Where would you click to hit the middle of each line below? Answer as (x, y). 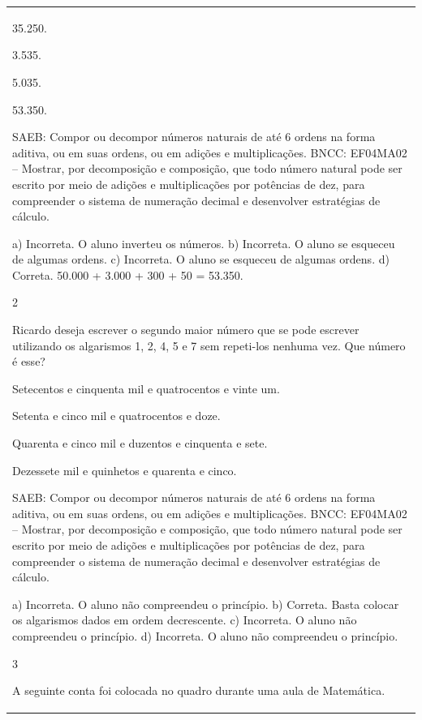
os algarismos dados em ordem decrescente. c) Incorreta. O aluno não (185, 620)
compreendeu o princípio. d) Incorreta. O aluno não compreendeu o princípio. (205, 635)
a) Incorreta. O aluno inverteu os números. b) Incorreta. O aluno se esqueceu (204, 243)
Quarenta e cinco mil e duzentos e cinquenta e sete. (140, 443)
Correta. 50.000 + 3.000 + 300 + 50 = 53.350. (128, 274)
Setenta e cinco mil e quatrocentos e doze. (116, 416)
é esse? (29, 361)
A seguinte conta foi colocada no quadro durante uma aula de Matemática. (199, 690)
